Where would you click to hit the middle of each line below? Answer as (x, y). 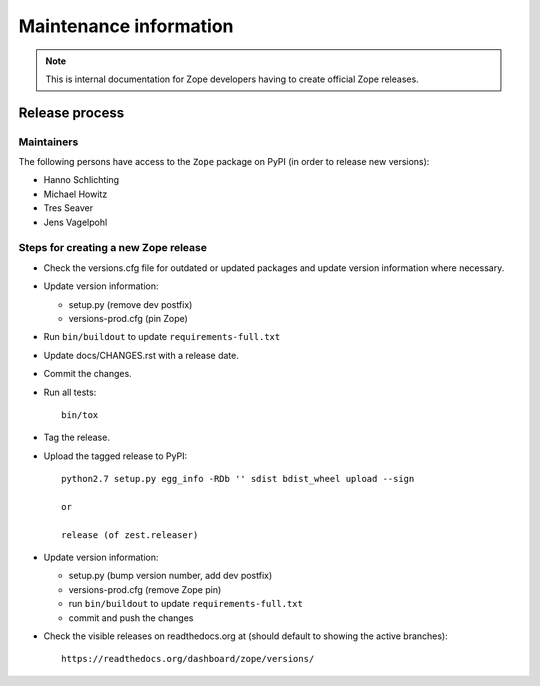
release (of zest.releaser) (130, 534)
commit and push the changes (131, 617)
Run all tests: (70, 392)
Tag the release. (76, 437)
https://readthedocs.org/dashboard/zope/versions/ (188, 659)
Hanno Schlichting (81, 180)
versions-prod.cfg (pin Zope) (128, 318)
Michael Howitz (75, 194)
